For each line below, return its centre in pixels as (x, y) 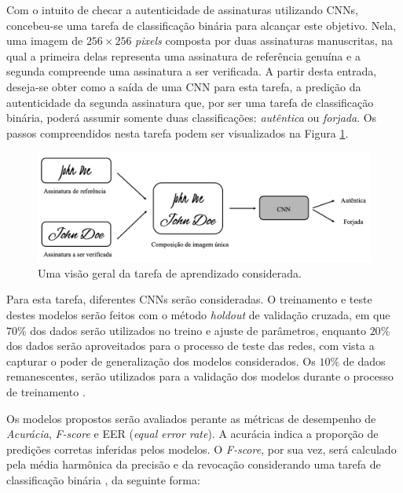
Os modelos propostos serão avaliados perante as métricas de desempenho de (191, 418)
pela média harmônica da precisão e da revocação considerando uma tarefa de (194, 464)
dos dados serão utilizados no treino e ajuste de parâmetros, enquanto (198, 330)
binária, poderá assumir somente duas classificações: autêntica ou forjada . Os (192, 118)
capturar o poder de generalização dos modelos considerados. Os (161, 361)
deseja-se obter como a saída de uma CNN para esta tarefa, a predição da (184, 86)
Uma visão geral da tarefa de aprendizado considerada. (170, 272)
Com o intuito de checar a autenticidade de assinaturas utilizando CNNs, (182, 9)
